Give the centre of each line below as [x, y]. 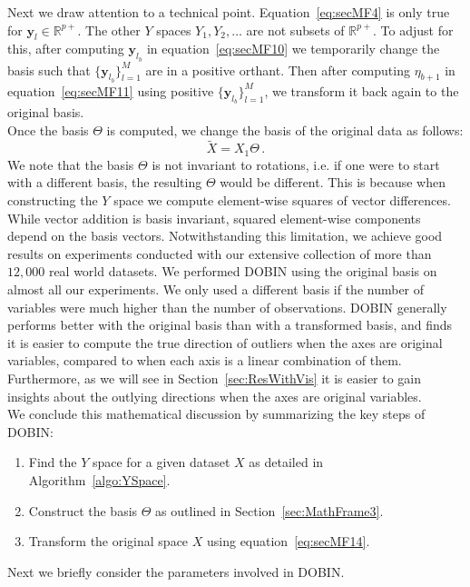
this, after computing [66, 49]
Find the [53, 462]
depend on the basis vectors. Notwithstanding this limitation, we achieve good [225, 236]
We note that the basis [71, 164]
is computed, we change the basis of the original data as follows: [285, 129]
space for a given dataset [161, 462]
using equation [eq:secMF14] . [289, 541]
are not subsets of [295, 30]
